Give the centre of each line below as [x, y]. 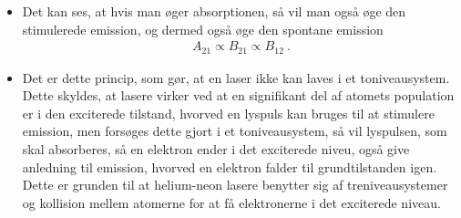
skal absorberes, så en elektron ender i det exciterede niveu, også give [216, 149]
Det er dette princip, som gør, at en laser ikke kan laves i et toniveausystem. [236, 77]
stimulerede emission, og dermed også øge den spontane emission [203, 29]
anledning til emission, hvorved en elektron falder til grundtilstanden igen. [230, 166]
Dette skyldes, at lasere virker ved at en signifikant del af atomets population [238, 95]
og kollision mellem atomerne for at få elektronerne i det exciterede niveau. [231, 202]
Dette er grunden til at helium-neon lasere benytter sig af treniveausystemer [235, 185]
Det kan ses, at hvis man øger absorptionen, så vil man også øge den [214, 11]
